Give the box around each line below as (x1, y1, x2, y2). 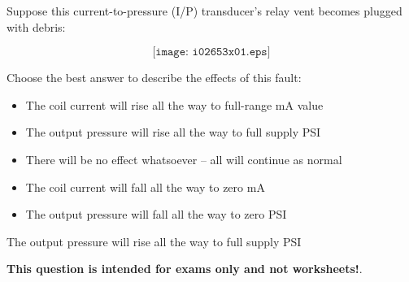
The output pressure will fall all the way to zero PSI (25, 206, 287, 223)
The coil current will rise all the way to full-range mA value (25, 96, 324, 113)
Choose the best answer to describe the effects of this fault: (7, 69, 302, 86)
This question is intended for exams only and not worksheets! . (7, 260, 363, 277)
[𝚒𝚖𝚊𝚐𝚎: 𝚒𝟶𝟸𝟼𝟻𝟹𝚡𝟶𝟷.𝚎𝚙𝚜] (152, 46, 271, 59)
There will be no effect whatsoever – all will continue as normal (25, 150, 342, 167)
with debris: (7, 18, 66, 35)
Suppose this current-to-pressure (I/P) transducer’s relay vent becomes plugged (7, 2, 402, 19)
